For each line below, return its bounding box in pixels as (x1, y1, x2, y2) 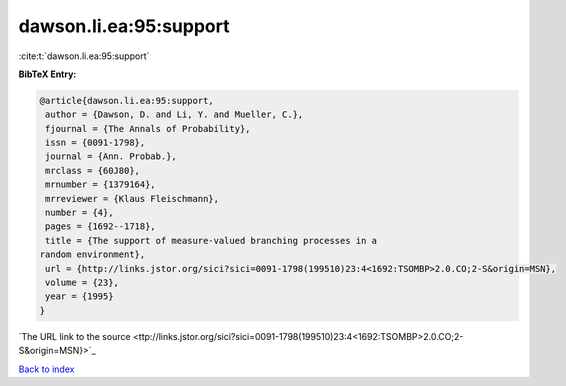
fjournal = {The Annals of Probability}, (45, 123, 251, 134)
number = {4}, (45, 207, 114, 219)
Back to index (18, 363, 75, 375)
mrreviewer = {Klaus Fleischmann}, (45, 193, 220, 204)
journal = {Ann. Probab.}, (45, 151, 177, 162)
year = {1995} (45, 291, 114, 302)
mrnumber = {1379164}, (45, 179, 157, 190)
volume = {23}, (45, 277, 120, 288)
